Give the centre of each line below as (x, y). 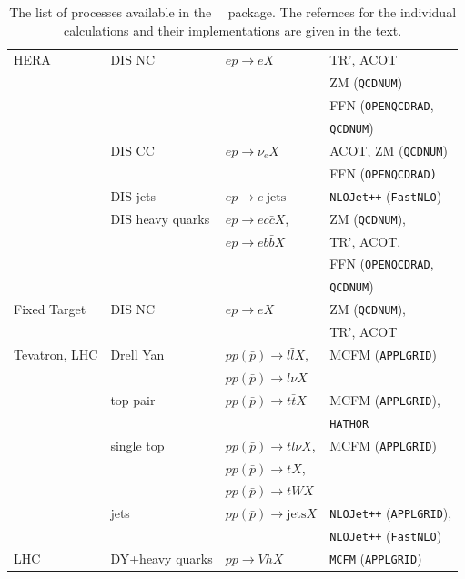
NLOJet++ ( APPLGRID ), (391, 513)
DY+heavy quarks (162, 559)
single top (137, 445)
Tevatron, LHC (56, 355)
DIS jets (133, 195)
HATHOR (349, 424)
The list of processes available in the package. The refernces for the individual (233, 12)
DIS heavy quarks (160, 218)
